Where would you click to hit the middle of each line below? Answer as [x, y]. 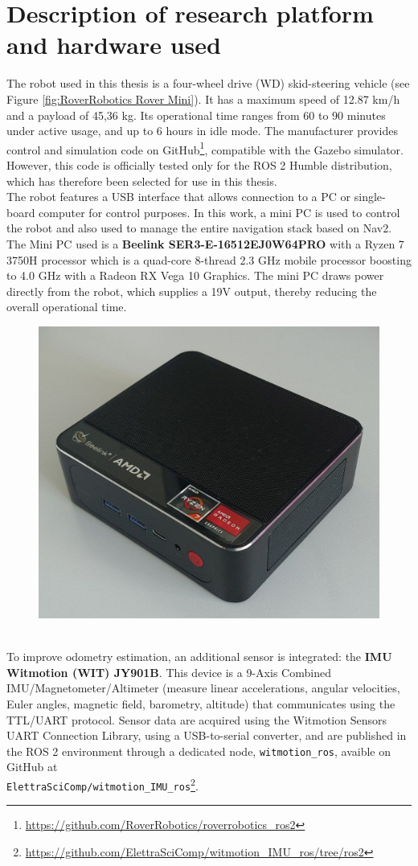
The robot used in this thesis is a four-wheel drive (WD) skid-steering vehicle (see [208, 83]
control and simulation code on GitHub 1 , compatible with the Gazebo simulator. [205, 148]
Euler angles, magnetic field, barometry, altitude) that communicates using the [201, 703]
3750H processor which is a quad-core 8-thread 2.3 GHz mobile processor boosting [209, 259]
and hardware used [114, 45]
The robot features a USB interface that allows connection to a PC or [179, 197]
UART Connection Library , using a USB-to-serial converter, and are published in [207, 735]
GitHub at [32, 767]
